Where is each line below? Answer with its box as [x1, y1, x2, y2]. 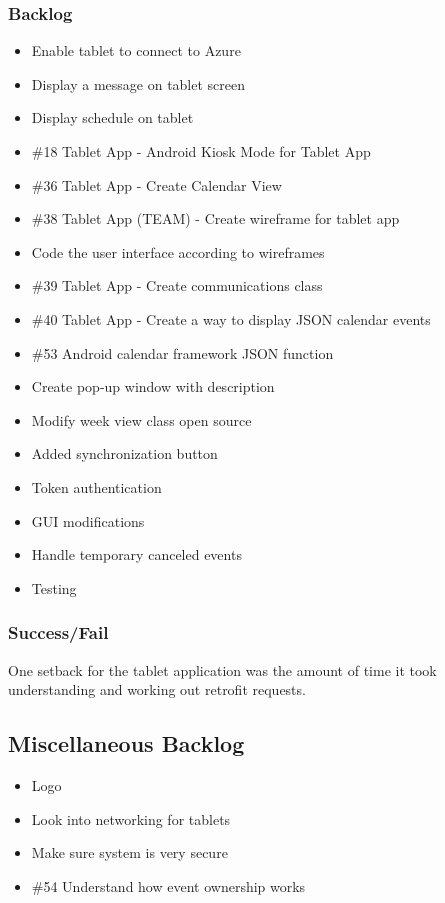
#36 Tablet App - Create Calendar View [31, 174, 282, 195]
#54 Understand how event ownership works [31, 875, 306, 896]
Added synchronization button [31, 443, 218, 464]
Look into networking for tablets [31, 808, 231, 829]
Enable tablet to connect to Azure [31, 40, 241, 61]
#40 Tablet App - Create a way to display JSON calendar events [31, 308, 431, 329]
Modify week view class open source [31, 409, 252, 430]
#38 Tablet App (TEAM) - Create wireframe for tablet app [31, 208, 400, 229]
